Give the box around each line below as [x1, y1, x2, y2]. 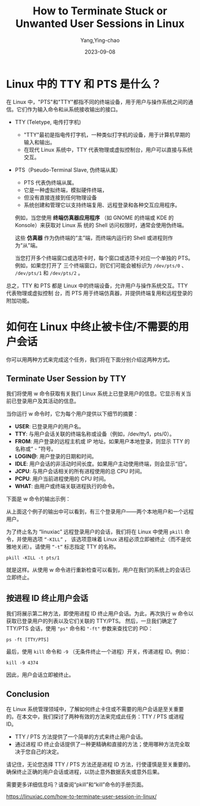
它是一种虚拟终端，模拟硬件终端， [23, 186, 108, 194]
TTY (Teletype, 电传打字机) [14, 118, 82, 125]
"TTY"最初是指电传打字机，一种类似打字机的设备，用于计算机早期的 [23, 131, 190, 138]
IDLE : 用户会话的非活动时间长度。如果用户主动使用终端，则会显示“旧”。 [14, 460, 190, 467]
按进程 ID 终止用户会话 [6, 593, 89, 603]
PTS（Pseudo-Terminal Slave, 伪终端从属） [14, 166, 121, 173]
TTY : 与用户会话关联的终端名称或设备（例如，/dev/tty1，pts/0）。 [14, 430, 175, 437]
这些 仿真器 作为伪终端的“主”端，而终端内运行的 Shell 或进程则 [14, 234, 168, 241]
